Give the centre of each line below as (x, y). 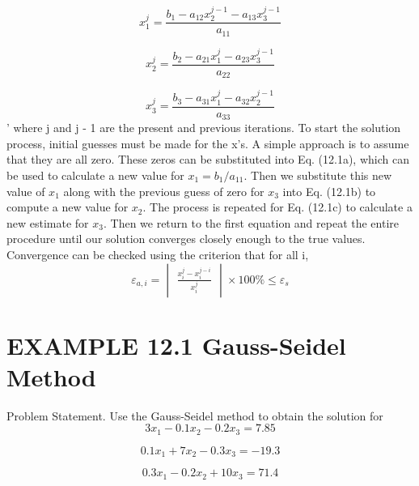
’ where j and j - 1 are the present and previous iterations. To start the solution (204, 128)
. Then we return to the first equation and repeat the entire (251, 222)
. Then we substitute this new (318, 175)
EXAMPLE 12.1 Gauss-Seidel (176, 345)
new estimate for (48, 222)
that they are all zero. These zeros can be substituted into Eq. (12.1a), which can (208, 159)
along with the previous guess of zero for (164, 191)
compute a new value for (68, 207)
